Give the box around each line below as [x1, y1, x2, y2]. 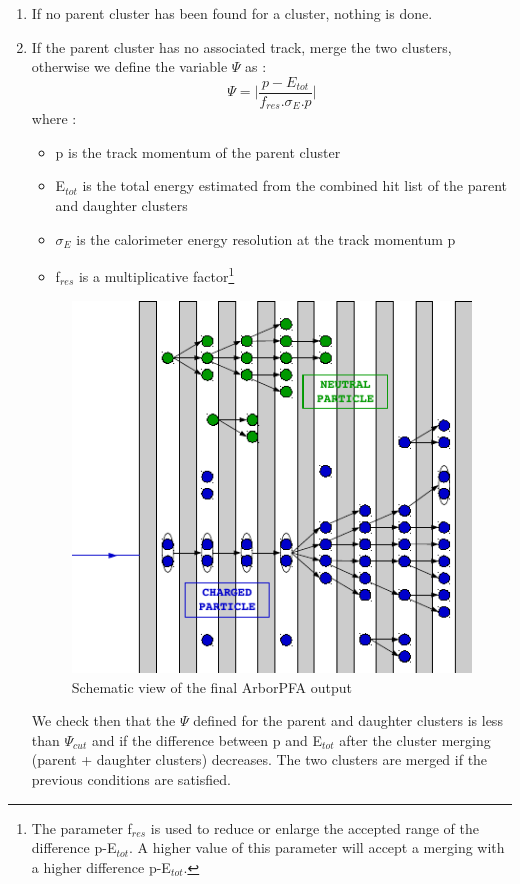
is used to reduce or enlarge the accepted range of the [150, 817, 479, 838]
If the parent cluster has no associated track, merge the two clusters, [31, 36, 452, 57]
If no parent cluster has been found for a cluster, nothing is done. [31, 3, 433, 23]
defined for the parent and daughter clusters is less [193, 710, 503, 731]
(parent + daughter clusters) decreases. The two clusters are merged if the [31, 749, 488, 770]
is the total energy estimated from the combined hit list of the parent [82, 175, 508, 196]
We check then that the [31, 710, 176, 731]
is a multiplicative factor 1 [78, 263, 235, 286]
